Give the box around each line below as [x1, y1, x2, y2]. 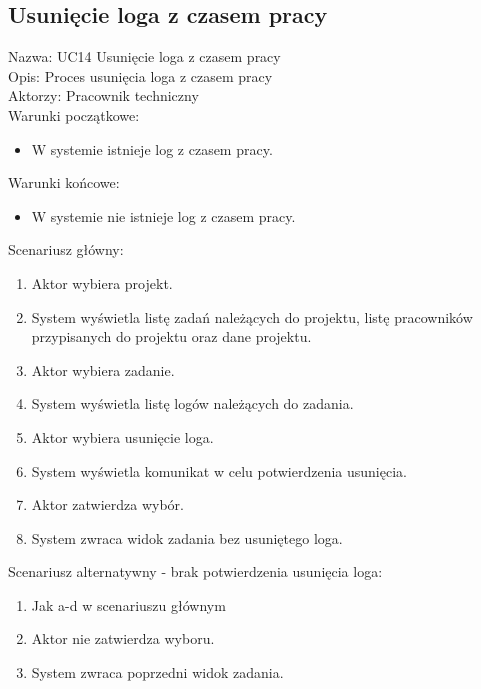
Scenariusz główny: [8, 239, 124, 260]
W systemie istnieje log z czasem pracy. [31, 138, 273, 159]
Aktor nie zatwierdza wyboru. [31, 628, 215, 649]
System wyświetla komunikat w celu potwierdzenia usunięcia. [31, 460, 407, 481]
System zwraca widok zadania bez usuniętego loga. [31, 527, 343, 548]
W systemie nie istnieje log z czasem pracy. [31, 205, 296, 226]
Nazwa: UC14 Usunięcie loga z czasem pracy [8, 46, 281, 67]
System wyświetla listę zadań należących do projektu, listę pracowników [31, 306, 473, 327]
